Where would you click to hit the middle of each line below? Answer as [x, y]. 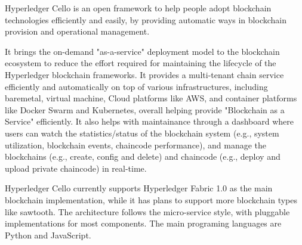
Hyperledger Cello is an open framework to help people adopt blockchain [138, 8]
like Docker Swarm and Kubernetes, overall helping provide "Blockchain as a [145, 109]
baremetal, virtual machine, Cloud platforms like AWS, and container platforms [151, 98]
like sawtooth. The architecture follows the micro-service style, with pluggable [147, 211]
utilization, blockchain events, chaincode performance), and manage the [136, 145]
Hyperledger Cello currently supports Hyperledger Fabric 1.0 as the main [139, 188]
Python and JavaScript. [48, 235]
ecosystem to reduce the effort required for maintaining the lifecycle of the [141, 63]
